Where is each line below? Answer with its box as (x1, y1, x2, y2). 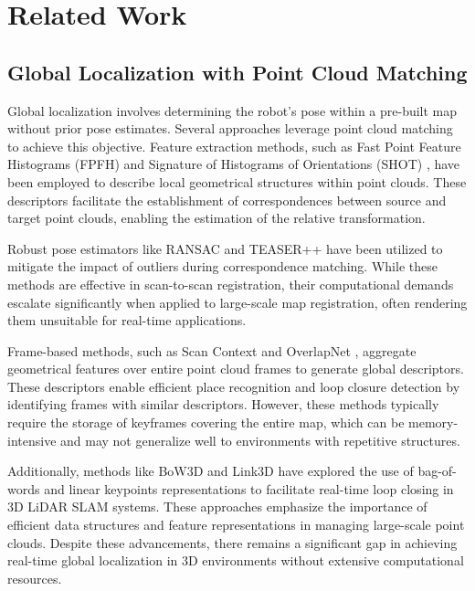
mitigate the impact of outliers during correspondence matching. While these (7, 257, 438, 276)
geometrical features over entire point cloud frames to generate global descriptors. (7, 359, 464, 378)
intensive (7, 430, 57, 449)
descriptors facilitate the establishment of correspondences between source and (7, 190, 447, 209)
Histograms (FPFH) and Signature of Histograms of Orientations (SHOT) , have (7, 154, 460, 174)
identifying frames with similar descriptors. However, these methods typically (7, 395, 439, 414)
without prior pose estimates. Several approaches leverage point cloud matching (7, 119, 453, 138)
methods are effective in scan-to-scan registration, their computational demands (7, 274, 454, 293)
